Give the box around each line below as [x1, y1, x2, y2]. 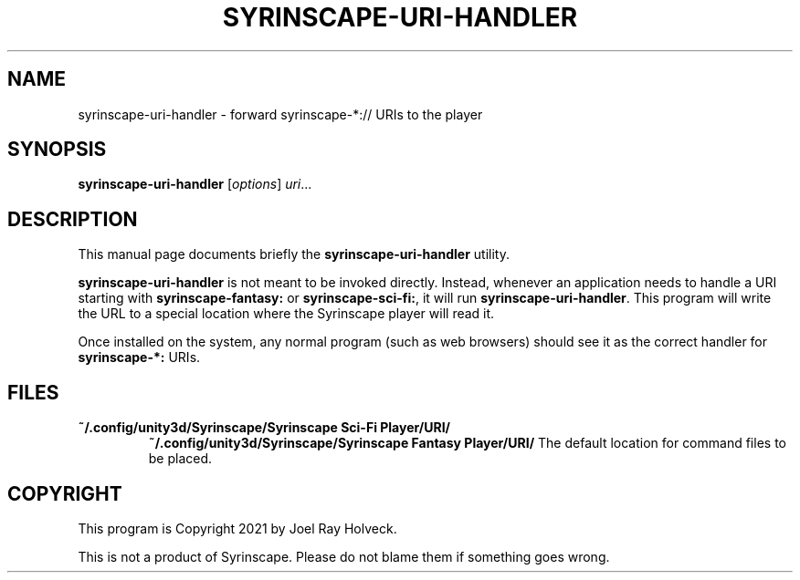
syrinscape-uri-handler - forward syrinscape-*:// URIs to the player [78, 106, 483, 122]
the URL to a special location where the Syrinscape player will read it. [78, 306, 495, 322]
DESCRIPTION [7, 207, 138, 231]
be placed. [148, 451, 213, 467]
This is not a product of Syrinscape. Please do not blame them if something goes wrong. [78, 548, 610, 564]
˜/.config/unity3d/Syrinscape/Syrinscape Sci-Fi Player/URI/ [78, 419, 451, 436]
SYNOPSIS [7, 138, 107, 161]
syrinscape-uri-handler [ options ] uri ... [78, 176, 312, 192]
